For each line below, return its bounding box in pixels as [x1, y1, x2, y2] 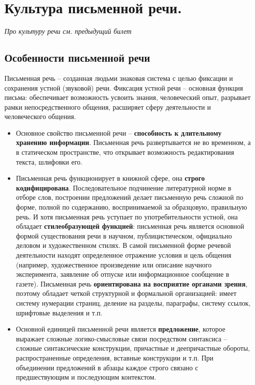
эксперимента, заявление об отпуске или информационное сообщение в [16, 269, 229, 279]
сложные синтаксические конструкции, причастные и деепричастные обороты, [16, 343, 250, 353]
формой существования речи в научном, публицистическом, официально [16, 230, 232, 241]
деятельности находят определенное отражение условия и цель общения [16, 250, 232, 260]
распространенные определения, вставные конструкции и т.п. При [16, 352, 214, 362]
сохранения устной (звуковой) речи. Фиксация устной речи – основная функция [4, 82, 243, 93]
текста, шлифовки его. [16, 156, 83, 167]
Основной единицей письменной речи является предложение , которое [16, 324, 226, 334]
